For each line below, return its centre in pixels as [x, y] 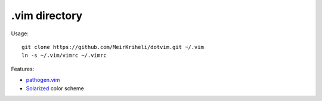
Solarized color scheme [55, 88]
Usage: [20, 33]
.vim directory [47, 16]
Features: [23, 69]
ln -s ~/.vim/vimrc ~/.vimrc [64, 56]
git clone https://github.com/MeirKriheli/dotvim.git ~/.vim [113, 47]
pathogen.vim [43, 80]
